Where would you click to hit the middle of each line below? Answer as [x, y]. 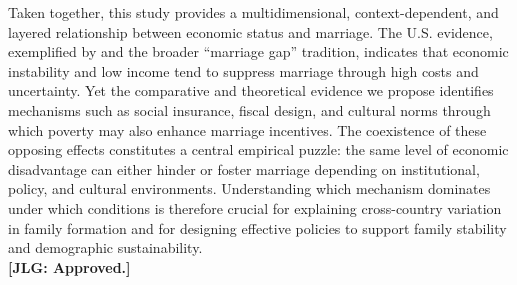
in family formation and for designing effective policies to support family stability [257, 227]
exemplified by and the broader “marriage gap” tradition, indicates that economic [258, 51]
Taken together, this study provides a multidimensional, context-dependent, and [253, 12]
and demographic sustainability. [105, 247]
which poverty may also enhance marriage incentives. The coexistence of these [247, 129]
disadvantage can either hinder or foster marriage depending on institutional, [244, 168]
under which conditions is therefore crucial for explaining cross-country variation [255, 207]
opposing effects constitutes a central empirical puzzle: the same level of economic [258, 149]
